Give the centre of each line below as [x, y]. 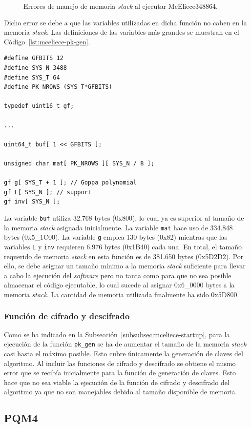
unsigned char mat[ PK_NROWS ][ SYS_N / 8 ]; [79, 163]
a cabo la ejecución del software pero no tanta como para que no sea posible [118, 275]
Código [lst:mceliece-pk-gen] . [47, 41]
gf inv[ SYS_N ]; [32, 202]
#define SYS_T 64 [32, 77]
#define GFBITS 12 [34, 58]
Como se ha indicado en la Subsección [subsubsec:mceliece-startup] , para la [117, 334]
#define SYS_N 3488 [35, 68]
